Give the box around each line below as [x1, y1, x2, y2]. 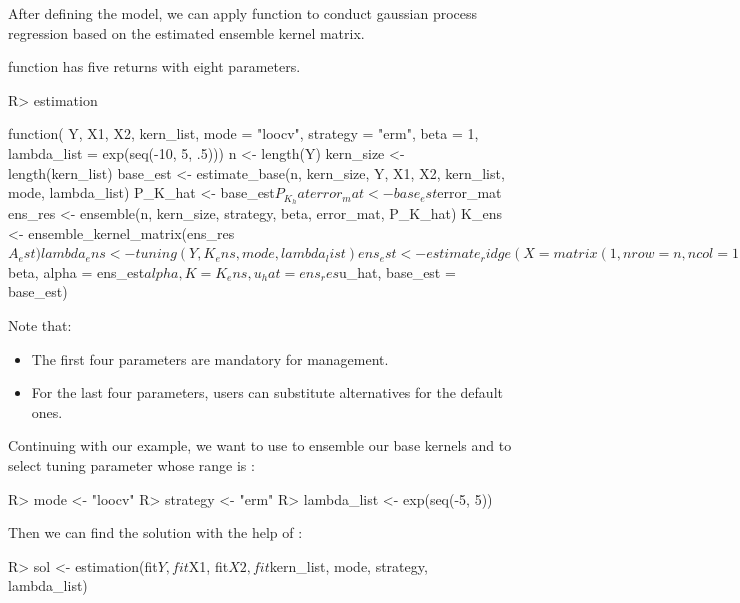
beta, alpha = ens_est [8, 261, 145, 282]
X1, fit [188, 555, 229, 576]
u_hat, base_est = [339, 261, 456, 282]
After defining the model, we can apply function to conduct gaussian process [8, 3, 478, 23]
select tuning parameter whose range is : [8, 454, 255, 475]
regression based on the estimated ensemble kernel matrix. [8, 22, 365, 43]
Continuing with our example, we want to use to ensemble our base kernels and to [8, 435, 512, 456]
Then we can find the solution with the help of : [8, 522, 303, 543]
